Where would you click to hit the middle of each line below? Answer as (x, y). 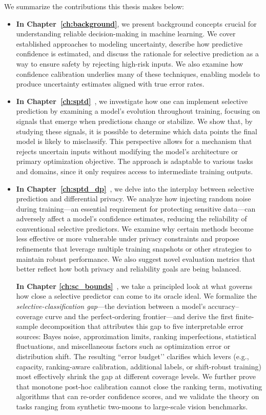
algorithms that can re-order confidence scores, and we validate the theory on (138, 396)
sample (27, 326)
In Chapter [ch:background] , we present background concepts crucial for (136, 23)
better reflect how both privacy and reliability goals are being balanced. (129, 269)
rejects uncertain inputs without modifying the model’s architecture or (127, 151)
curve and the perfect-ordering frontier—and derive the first (139, 316)
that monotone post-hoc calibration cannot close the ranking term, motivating (139, 386)
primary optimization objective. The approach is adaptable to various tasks (135, 161)
